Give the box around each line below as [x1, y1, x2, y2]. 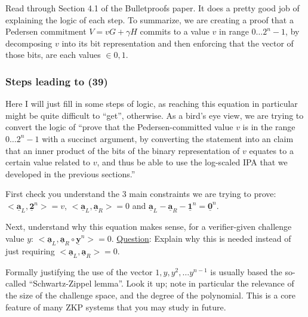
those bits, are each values [5, 48, 101, 61]
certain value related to [5, 156, 91, 168]
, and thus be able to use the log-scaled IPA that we [97, 156, 288, 168]
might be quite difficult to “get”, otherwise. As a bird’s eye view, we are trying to [5, 109, 304, 121]
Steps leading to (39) [5, 73, 108, 88]
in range [219, 25, 249, 38]
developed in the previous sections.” [5, 167, 135, 180]
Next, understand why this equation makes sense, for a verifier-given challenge [5, 220, 292, 232]
